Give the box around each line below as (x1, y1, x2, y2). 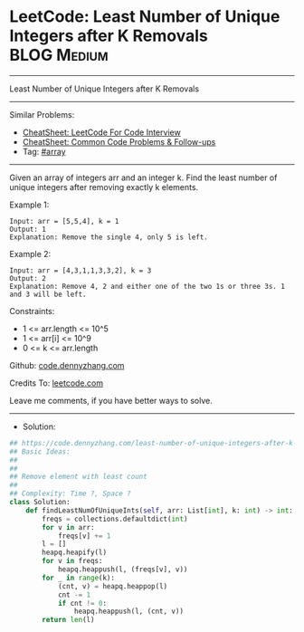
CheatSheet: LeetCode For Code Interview (22, 127, 181, 138)
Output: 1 (9, 225, 47, 234)
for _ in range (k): (42, 573, 116, 582)
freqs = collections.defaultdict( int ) (42, 514, 188, 523)
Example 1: (9, 199, 50, 210)
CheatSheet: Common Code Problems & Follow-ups (22, 136, 216, 147)
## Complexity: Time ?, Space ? (9, 489, 131, 499)
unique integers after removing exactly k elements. (9, 181, 199, 192)
